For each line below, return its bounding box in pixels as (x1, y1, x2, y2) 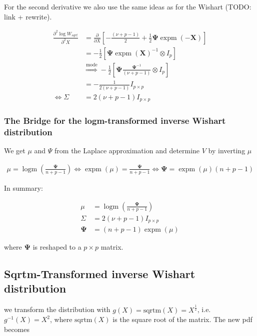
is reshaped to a (32, 242, 81, 252)
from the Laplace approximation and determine (54, 145, 200, 156)
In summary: (4, 182, 43, 193)
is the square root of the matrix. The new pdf (112, 314, 252, 325)
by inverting (208, 145, 245, 156)
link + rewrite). (4, 11, 52, 21)
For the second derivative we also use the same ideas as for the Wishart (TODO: (4, 1, 251, 11)
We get (4, 145, 25, 156)
